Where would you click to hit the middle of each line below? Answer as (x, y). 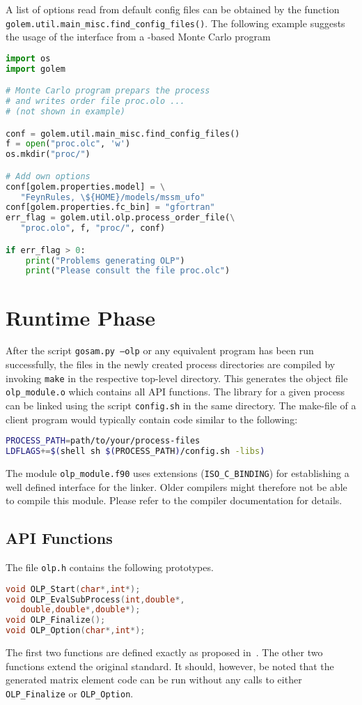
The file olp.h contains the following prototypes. (110, 567)
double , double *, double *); (80, 610)
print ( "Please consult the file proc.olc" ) (128, 271)
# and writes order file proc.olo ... (95, 101)
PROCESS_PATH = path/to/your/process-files (103, 441)
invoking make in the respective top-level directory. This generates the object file (177, 378)
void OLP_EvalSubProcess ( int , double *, (95, 599)
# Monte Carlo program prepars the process (108, 91)
